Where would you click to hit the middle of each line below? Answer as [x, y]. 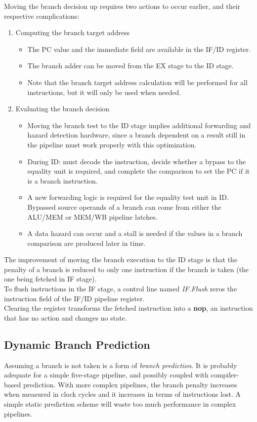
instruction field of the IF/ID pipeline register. [74, 298]
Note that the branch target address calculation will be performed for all [137, 82]
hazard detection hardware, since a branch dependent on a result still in [136, 135]
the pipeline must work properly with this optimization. [112, 144]
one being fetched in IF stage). [50, 279]
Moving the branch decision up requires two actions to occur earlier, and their [122, 6]
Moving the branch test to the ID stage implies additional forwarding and [139, 125]
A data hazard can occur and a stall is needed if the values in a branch [135, 233]
